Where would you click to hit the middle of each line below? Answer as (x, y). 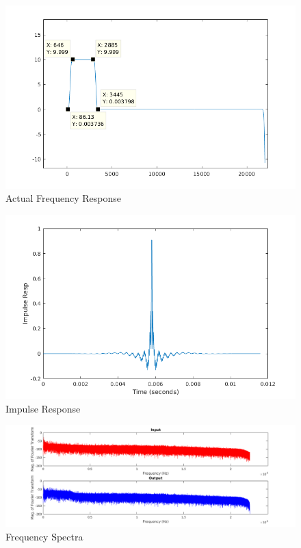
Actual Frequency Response (63, 198)
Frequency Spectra (44, 536)
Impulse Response (43, 408)
